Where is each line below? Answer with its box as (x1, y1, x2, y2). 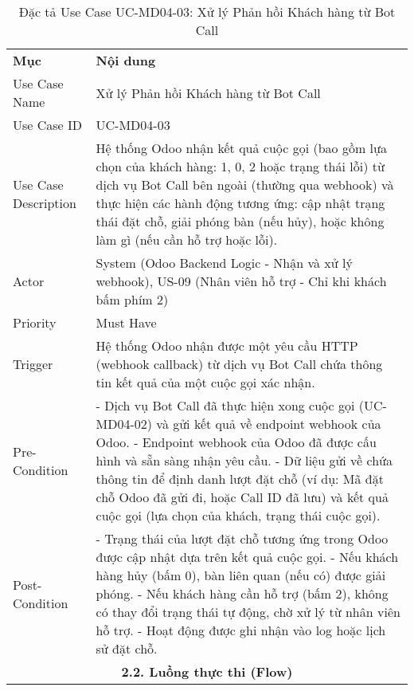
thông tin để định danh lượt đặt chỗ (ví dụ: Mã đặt (96, 469, 384, 488)
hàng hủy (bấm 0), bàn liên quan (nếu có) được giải (96, 566, 386, 584)
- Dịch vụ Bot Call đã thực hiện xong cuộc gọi (96, 396, 355, 414)
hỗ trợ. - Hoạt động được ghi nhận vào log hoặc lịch (96, 621, 386, 639)
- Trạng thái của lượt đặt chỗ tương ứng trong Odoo (96, 529, 389, 548)
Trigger (13, 355, 53, 373)
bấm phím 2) (96, 290, 169, 308)
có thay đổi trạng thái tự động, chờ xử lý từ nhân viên (96, 603, 400, 621)
